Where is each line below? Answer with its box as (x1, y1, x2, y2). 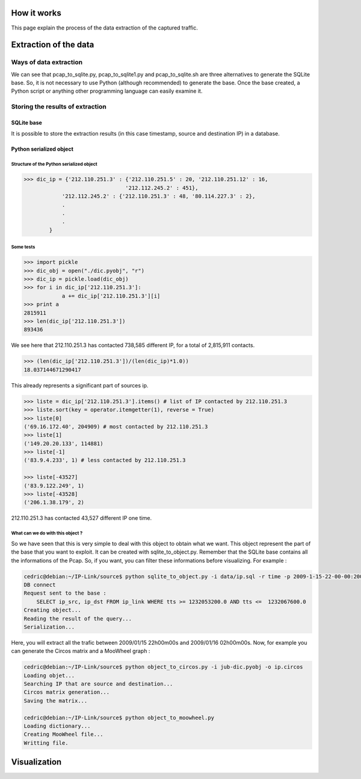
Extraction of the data (11, 40, 94, 50)
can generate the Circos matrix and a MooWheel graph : (11, 648, 150, 655)
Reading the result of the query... (23, 615, 132, 622)
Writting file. (23, 739, 69, 746)
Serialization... (23, 624, 75, 630)
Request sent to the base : (23, 590, 106, 596)
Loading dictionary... (23, 722, 91, 729)
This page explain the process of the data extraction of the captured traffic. (11, 24, 199, 31)
